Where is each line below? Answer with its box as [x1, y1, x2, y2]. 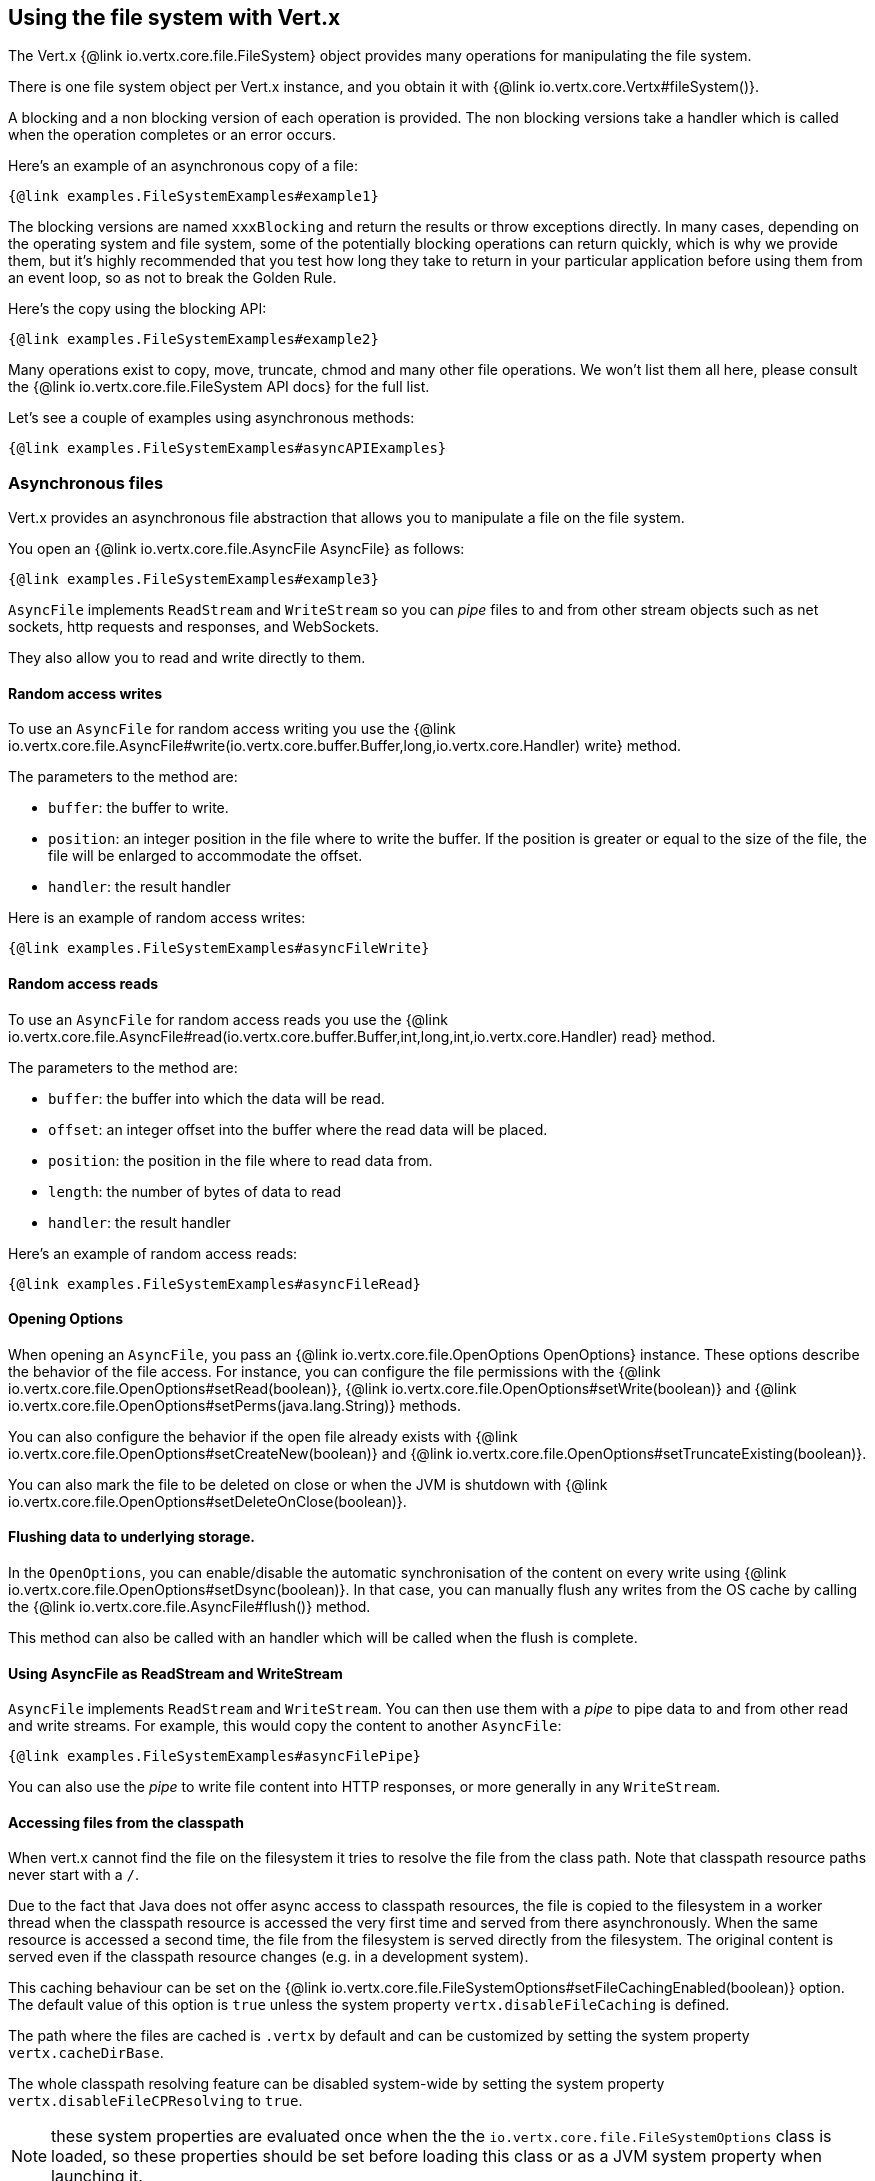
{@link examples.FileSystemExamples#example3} [8, 571, 379, 588]
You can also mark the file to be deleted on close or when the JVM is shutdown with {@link [8, 1475, 608, 1493]
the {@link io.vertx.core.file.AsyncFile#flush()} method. [8, 1598, 371, 1616]
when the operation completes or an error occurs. [8, 126, 336, 144]
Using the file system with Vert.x [8, 5, 341, 30]
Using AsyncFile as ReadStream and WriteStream [8, 1664, 343, 1682]
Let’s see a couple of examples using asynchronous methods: [8, 409, 415, 427]
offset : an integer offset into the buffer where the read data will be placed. [48, 1120, 548, 1138]
